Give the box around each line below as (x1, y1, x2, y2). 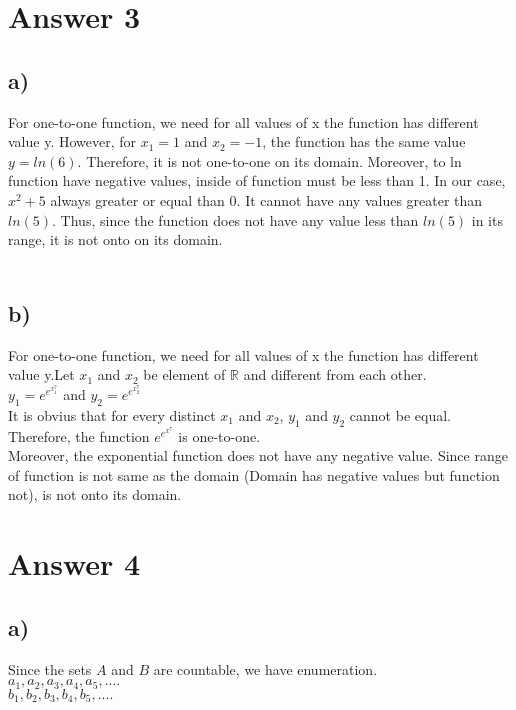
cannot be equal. (349, 404, 451, 425)
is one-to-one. (178, 425, 261, 446)
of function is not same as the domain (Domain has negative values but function (8, 464, 500, 485)
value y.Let (8, 364, 75, 385)
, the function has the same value (262, 131, 466, 152)
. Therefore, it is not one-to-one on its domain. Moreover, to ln (77, 150, 462, 171)
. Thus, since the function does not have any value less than (52, 209, 419, 230)
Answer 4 (8, 543, 141, 584)
